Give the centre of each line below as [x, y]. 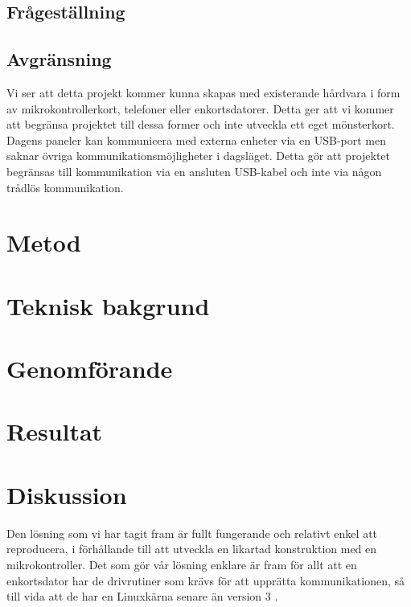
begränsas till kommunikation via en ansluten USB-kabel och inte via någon [194, 171]
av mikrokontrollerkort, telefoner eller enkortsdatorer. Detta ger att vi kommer [200, 108]
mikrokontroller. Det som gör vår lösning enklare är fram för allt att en [182, 564]
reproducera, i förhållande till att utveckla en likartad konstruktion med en [192, 549]
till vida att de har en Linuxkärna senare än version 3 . [142, 596]
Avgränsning [59, 59]
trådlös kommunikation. [65, 187]
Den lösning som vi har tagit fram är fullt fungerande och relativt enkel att [192, 533]
